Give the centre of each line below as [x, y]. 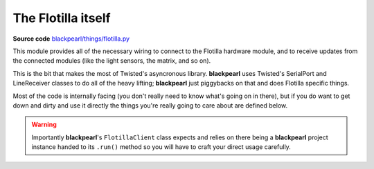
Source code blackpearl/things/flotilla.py [71, 39]
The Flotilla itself [62, 18]
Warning [44, 125]
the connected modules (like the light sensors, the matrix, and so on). [112, 61]
